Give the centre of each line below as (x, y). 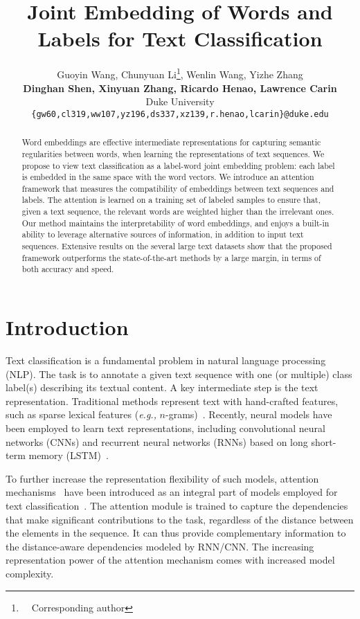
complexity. (30, 573)
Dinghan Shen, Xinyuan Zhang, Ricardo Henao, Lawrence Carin (180, 88)
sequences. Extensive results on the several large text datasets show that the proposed (177, 246)
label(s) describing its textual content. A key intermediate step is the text (162, 387)
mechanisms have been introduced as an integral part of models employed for (172, 492)
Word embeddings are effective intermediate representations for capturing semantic (171, 142)
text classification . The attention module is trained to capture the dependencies (177, 505)
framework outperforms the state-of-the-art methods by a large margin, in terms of (171, 257)
